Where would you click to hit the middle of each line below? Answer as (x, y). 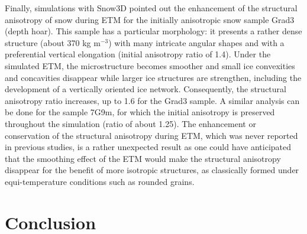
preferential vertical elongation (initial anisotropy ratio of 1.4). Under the (138, 54)
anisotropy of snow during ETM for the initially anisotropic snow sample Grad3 (150, 19)
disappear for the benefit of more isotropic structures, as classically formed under (152, 170)
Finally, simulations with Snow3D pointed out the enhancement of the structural (151, 8)
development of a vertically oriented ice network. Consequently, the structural (146, 89)
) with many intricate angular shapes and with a (196, 42)
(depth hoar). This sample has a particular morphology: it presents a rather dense (153, 31)
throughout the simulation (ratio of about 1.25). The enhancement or (130, 123)
